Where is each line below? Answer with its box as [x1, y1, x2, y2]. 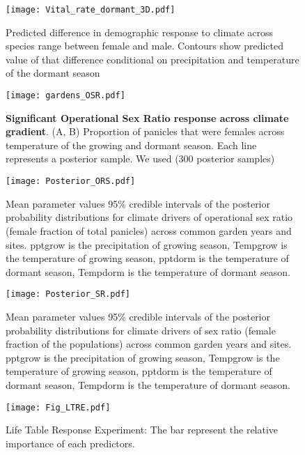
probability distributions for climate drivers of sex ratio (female [6, 323, 276, 337]
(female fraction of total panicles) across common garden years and [6, 223, 292, 238]
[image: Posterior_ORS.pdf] [6, 176, 136, 187]
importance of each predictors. [6, 435, 135, 450]
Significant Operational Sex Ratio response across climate [6, 110, 289, 125]
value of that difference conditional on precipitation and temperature [6, 52, 299, 66]
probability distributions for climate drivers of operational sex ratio [6, 210, 293, 224]
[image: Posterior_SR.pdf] [6, 289, 130, 300]
